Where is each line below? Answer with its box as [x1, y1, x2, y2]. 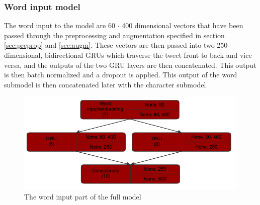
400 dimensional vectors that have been [122, 20, 243, 31]
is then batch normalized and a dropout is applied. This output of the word [4, 69, 237, 80]
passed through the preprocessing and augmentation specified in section [4, 30, 225, 40]
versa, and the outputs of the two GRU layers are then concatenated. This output [4, 59, 256, 70]
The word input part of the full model [24, 191, 141, 202]
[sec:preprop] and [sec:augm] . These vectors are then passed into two [4, 40, 215, 50]
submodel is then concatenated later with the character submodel [4, 79, 206, 89]
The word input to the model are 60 [4, 20, 115, 31]
